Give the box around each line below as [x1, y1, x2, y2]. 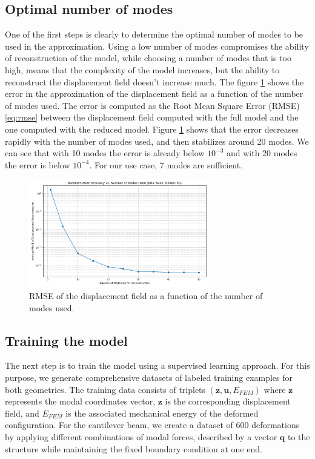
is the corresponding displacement [165, 395, 291, 408]
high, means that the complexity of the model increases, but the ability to [5, 63, 280, 76]
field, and [5, 406, 39, 419]
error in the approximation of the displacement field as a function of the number [5, 87, 303, 100]
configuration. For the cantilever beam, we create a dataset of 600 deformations [5, 418, 300, 431]
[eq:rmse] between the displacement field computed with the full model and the [5, 111, 299, 124]
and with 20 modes [226, 147, 297, 159]
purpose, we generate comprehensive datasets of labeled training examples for [5, 371, 293, 383]
